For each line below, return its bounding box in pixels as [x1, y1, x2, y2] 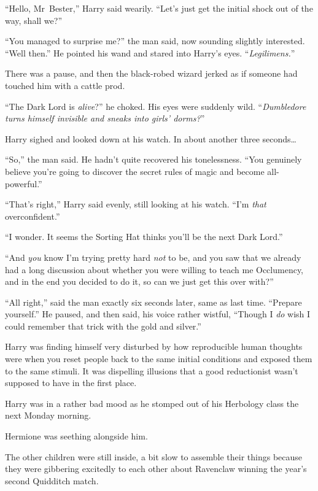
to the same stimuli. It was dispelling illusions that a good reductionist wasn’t [5, 364, 298, 377]
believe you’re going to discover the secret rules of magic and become [5, 164, 265, 177]
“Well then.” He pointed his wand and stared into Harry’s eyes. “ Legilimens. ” [5, 46, 295, 59]
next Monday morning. [5, 409, 91, 422]
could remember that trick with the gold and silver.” [5, 319, 201, 332]
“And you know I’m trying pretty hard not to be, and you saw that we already [5, 250, 301, 263]
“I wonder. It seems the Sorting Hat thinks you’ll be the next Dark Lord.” [5, 230, 283, 243]
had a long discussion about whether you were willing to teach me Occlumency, [5, 263, 304, 276]
